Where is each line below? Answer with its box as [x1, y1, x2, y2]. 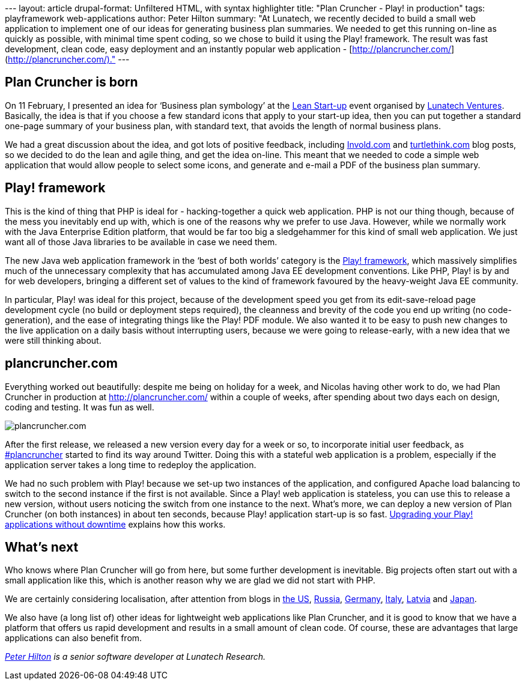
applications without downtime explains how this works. [5, 519, 226, 529]
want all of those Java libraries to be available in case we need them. [5, 236, 278, 247]
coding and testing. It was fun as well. [5, 401, 154, 412]
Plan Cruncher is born [5, 75, 138, 90]
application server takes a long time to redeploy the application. [5, 459, 256, 470]
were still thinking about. [5, 335, 102, 346]
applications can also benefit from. [5, 633, 142, 644]
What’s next [5, 539, 79, 555]
